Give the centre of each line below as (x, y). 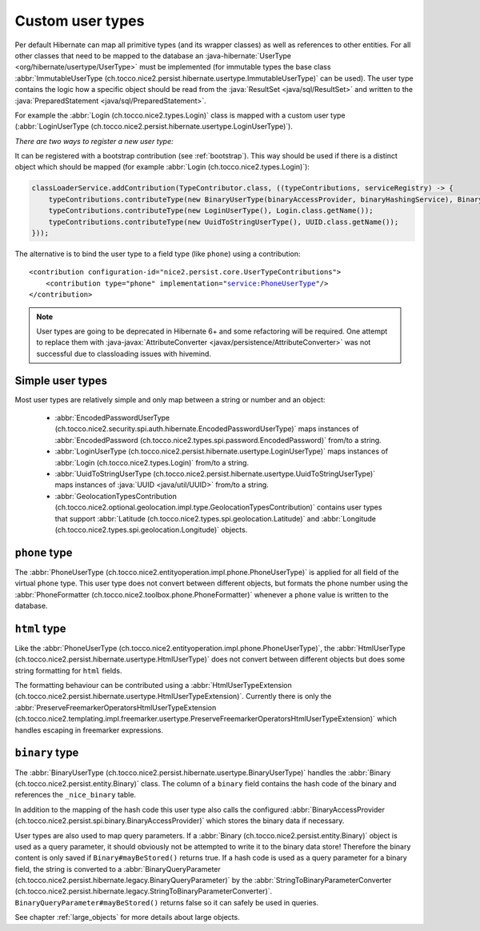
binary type (47, 753)
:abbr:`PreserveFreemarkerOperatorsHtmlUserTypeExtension (116, 707)
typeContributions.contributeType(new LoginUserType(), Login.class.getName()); (211, 211)
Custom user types (80, 21)
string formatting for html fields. (68, 670)
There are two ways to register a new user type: (94, 141)
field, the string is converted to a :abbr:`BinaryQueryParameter (118, 869)
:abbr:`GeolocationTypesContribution (116, 496)
